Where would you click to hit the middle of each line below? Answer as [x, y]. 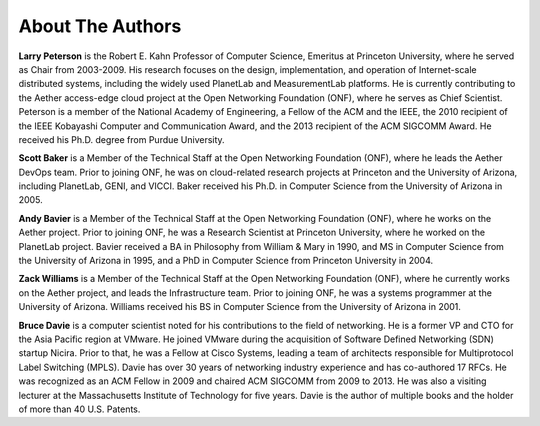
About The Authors [100, 26]
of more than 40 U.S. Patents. [79, 409]
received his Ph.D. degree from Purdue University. [121, 139]
